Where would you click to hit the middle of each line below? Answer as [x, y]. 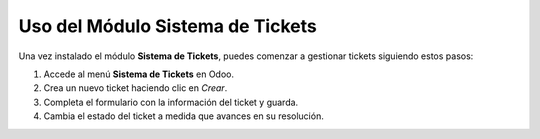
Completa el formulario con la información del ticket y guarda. [171, 102]
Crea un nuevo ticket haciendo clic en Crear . [135, 88]
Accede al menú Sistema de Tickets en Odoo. [139, 74]
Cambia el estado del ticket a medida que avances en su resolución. [183, 116]
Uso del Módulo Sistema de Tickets [167, 26]
